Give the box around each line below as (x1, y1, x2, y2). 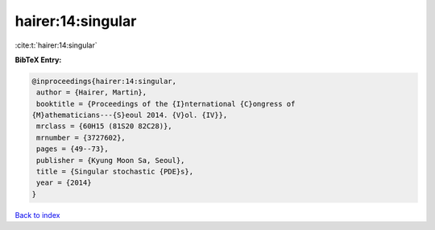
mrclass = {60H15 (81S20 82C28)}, (36, 122, 172, 131)
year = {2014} (36, 178, 92, 187)
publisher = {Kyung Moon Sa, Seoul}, (36, 156, 185, 165)
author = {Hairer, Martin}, (36, 88, 147, 97)
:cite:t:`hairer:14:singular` (14, 40, 97, 50)
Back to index (14, 210, 60, 220)
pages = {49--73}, (36, 144, 109, 153)
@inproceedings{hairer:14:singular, (31, 77, 177, 86)
